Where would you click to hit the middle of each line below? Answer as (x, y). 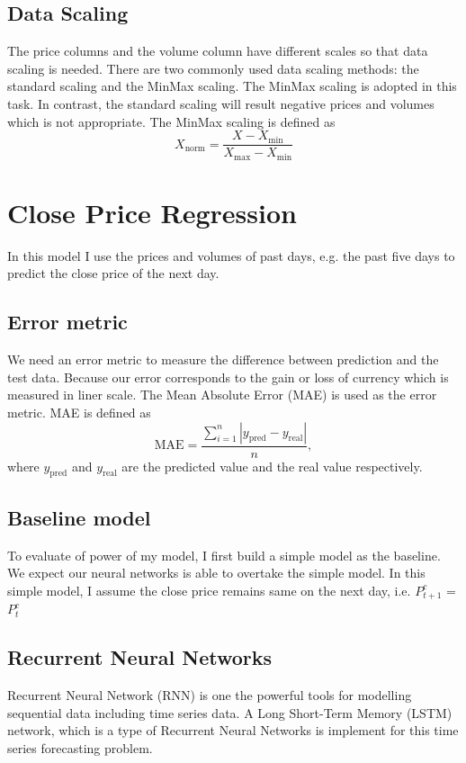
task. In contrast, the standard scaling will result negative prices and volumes (221, 103)
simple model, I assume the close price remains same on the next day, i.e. (209, 590)
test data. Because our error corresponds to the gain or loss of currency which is (228, 377)
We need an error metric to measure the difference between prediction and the (223, 359)
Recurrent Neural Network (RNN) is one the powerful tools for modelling (210, 695)
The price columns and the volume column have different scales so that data (218, 51)
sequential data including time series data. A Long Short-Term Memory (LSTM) (230, 712)
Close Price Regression (152, 212)
